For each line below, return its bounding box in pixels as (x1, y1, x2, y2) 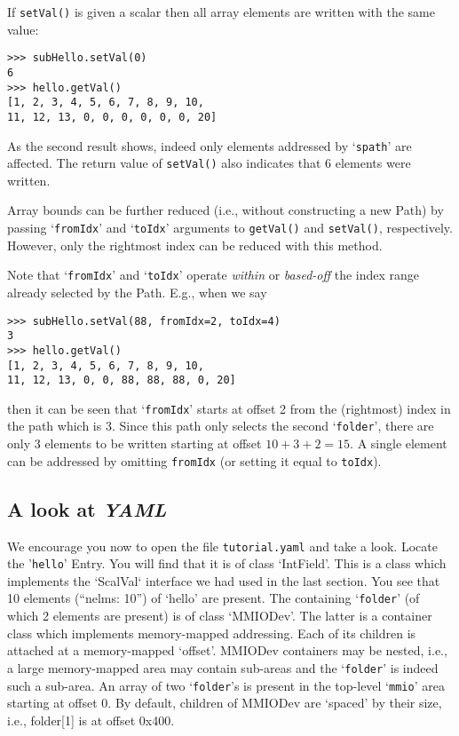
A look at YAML (7, 495, 167, 522)
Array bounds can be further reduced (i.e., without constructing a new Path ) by (7, 201, 444, 219)
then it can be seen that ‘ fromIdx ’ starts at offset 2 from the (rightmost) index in (7, 399, 451, 417)
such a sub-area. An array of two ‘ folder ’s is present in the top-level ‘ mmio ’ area (7, 676, 445, 694)
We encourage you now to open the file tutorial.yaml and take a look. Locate (7, 536, 438, 555)
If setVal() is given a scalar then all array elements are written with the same (7, 3, 435, 20)
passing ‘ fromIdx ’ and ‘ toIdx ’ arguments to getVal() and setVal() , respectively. (7, 218, 453, 237)
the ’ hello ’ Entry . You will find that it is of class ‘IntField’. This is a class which (7, 554, 447, 573)
